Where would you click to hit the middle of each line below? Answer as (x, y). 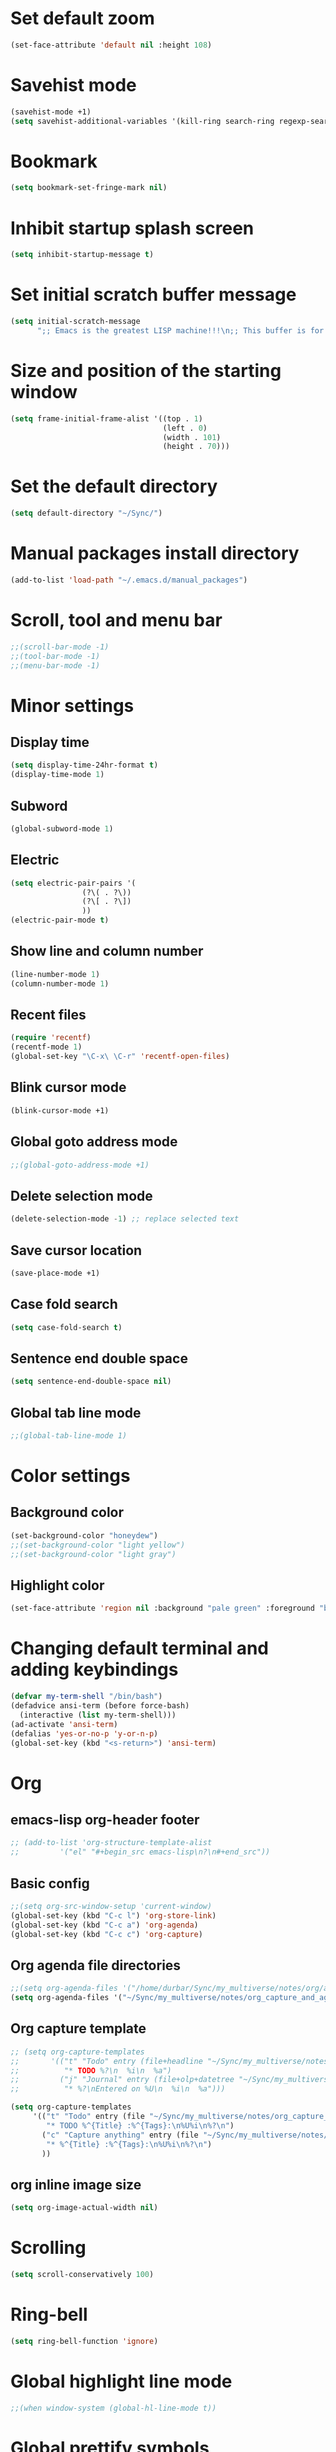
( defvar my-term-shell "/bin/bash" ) (86, 1697)
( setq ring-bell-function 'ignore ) (84, 2341)
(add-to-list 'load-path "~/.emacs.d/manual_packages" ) (129, 580)
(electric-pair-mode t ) (60, 920)
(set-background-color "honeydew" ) (84, 1535)
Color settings (70, 1476)
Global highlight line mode (121, 2381)
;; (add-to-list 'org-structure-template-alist (111, 1843)
